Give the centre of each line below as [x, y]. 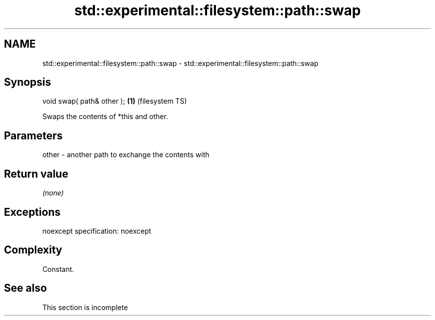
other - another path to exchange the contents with [126, 155]
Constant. [58, 269]
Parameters [33, 135]
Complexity [33, 250]
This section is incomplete [85, 307]
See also [26, 288]
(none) [53, 193]
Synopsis [28, 82]
